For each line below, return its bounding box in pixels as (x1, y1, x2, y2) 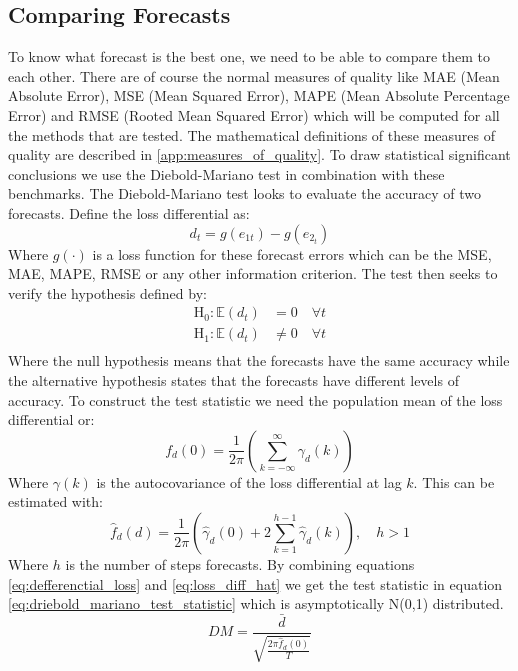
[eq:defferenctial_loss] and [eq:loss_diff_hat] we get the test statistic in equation (8, 573, 503, 594)
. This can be (413, 471, 495, 492)
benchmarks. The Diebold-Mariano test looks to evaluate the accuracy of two (8, 183, 482, 204)
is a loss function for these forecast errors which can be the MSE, (92, 243, 492, 264)
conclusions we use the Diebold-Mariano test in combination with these (8, 163, 445, 184)
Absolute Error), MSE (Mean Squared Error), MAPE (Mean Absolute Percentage (8, 85, 510, 106)
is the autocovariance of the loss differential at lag (96, 471, 402, 492)
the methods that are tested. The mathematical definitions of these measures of (8, 124, 495, 145)
